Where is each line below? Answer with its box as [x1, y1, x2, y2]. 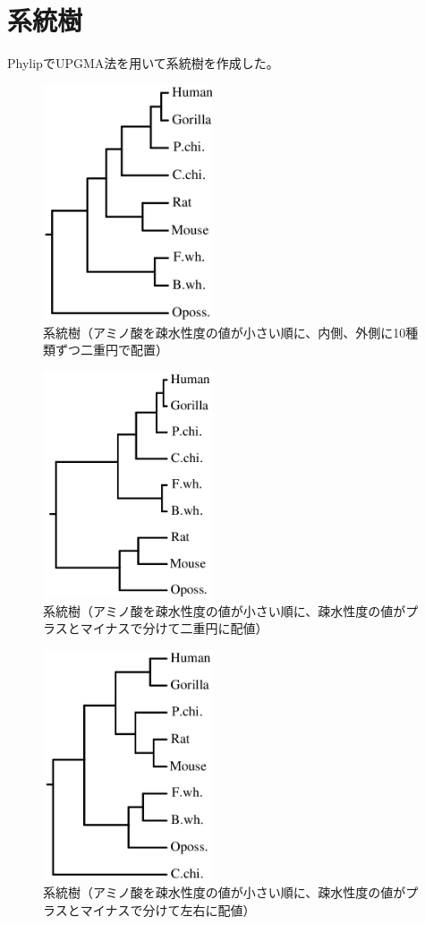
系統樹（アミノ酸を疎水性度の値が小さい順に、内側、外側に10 [43, 322, 406, 341]
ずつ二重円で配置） [55, 340, 168, 359]
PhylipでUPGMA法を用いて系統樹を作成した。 [7, 54, 279, 73]
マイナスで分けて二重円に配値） [80, 619, 268, 638]
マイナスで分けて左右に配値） [80, 900, 256, 919]
